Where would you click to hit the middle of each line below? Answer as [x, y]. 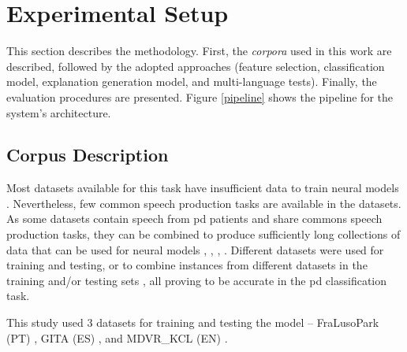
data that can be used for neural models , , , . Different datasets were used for [195, 249]
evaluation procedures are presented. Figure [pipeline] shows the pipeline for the [200, 96]
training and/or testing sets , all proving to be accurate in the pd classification [197, 280]
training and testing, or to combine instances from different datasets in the [187, 265]
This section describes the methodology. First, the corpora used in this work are [199, 51]
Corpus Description [88, 155]
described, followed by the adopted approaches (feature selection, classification [196, 66]
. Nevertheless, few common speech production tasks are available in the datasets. [204, 203]
